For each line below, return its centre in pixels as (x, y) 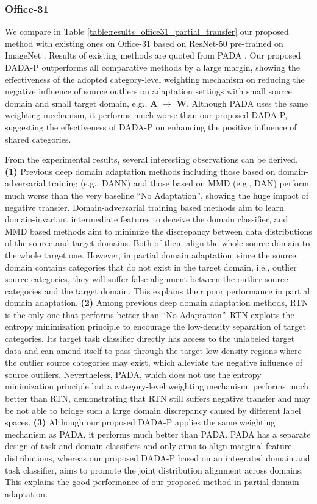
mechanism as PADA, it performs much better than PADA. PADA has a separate (158, 434)
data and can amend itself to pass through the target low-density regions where (153, 350)
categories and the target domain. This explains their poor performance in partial (158, 290)
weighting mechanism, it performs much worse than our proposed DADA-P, (146, 115)
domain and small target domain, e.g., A (81, 103)
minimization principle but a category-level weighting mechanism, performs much (157, 386)
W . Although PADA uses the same (242, 103)
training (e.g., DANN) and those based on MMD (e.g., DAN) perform (178, 183)
